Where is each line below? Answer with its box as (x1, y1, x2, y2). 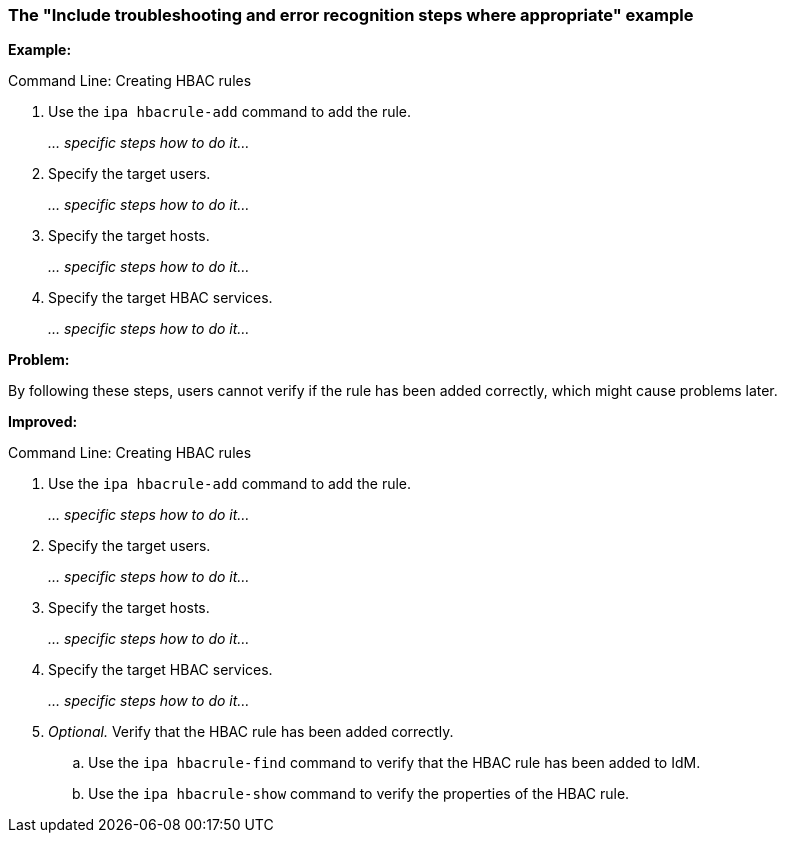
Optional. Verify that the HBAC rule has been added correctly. (48, 723, 454, 741)
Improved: (8, 413, 78, 431)
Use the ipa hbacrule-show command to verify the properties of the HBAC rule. (88, 785, 630, 803)
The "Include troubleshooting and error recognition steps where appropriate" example (8, 5, 694, 25)
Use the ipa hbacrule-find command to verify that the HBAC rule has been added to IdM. (88, 754, 701, 772)
